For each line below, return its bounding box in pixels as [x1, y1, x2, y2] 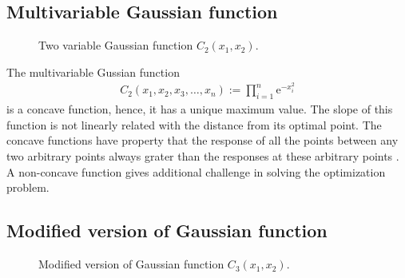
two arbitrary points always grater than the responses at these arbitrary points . [6, 148, 399, 165]
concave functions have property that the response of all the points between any [6, 132, 399, 149]
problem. [6, 179, 50, 196]
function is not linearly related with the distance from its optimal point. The [6, 116, 382, 133]
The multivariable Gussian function [6, 63, 180, 80]
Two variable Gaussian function [38, 37, 193, 54]
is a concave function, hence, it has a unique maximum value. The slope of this [6, 101, 393, 117]
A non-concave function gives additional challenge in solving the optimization [6, 163, 386, 180]
